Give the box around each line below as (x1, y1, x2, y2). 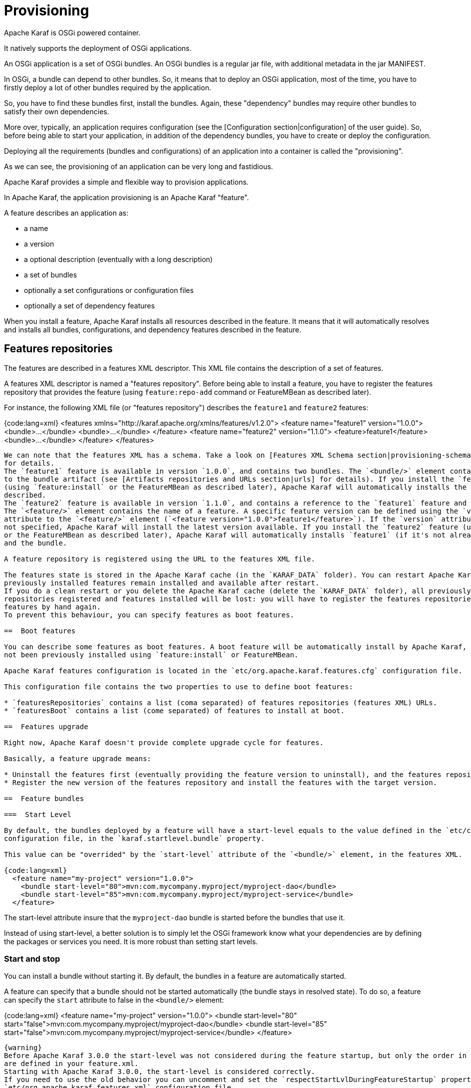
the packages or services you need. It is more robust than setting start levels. (4, 937, 258, 946)
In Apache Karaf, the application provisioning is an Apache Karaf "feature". (4, 193, 249, 202)
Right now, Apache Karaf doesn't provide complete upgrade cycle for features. (4, 738, 324, 747)
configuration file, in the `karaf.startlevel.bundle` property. (4, 834, 265, 842)
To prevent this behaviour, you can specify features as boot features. (4, 610, 294, 619)
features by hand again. (4, 602, 101, 611)
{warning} (4, 1044, 42, 1052)
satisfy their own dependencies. (4, 107, 109, 116)
